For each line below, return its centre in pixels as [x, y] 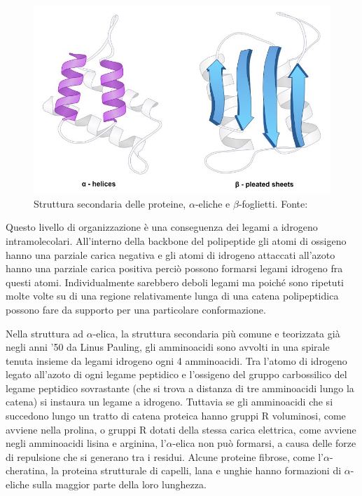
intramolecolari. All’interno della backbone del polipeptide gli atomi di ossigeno [176, 240]
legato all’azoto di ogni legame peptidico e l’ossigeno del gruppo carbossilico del [176, 374]
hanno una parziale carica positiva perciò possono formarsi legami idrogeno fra [174, 268]
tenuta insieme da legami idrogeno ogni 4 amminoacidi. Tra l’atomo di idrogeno [176, 360]
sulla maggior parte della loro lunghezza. [119, 484]
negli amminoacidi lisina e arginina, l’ [86, 443]
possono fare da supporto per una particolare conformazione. [136, 309]
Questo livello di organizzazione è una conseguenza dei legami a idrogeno [162, 227]
